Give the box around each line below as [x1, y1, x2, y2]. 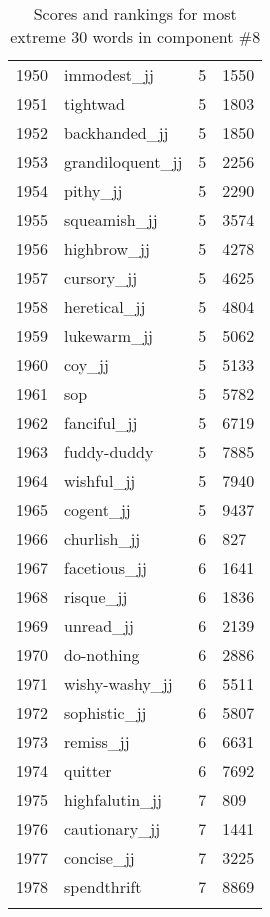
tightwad [64, 92, 125, 115]
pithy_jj [64, 179, 123, 202]
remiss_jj [64, 730, 130, 753]
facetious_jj [64, 556, 147, 579]
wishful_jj [64, 469, 136, 492]
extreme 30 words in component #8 [10, 25, 261, 48]
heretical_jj [64, 295, 146, 318]
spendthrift [64, 875, 142, 898]
